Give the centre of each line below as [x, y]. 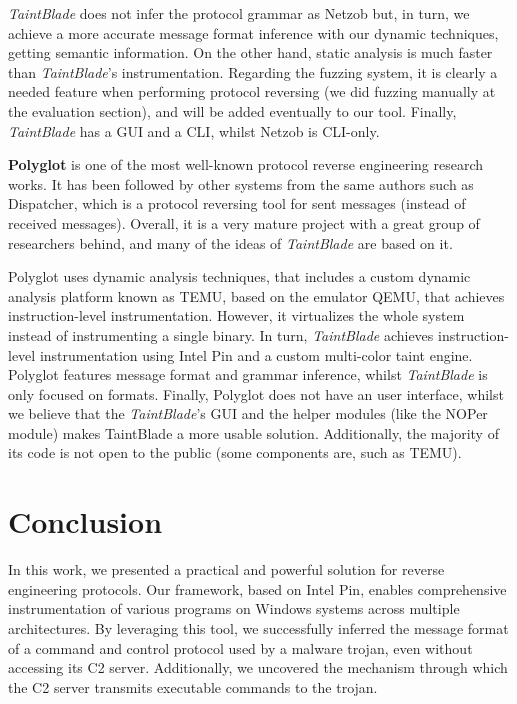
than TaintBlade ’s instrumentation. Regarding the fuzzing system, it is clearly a [253, 71]
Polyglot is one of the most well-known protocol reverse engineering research [246, 164]
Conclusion [85, 521]
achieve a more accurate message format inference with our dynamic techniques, [253, 32]
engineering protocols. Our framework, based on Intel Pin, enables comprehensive [257, 588]
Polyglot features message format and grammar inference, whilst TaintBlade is [248, 374]
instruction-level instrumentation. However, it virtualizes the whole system [236, 315]
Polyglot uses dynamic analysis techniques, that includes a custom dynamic [239, 276]
